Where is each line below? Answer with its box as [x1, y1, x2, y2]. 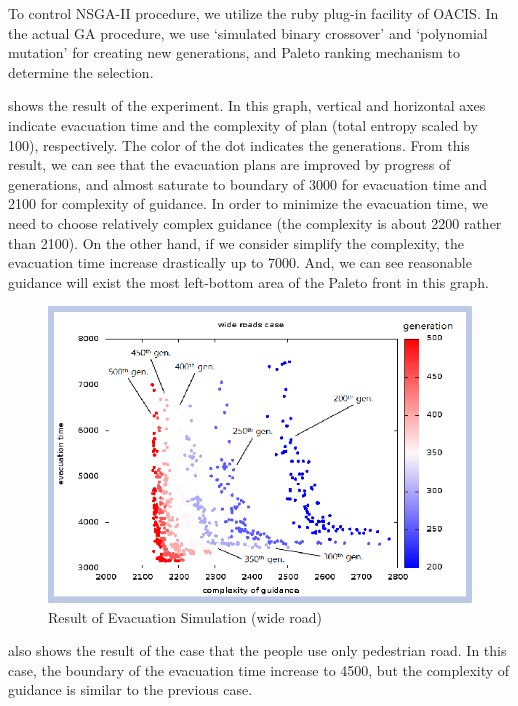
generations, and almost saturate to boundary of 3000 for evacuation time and [8, 173, 488, 194]
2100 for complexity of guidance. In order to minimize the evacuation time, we [8, 193, 488, 214]
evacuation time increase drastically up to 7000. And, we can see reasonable [8, 252, 472, 273]
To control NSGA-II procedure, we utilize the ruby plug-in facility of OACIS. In [8, 3, 499, 23]
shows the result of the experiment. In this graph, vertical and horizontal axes [8, 95, 486, 116]
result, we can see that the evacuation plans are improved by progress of [8, 154, 451, 175]
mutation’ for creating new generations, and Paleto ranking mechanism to [8, 42, 461, 63]
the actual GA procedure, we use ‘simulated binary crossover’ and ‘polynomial [8, 22, 488, 43]
